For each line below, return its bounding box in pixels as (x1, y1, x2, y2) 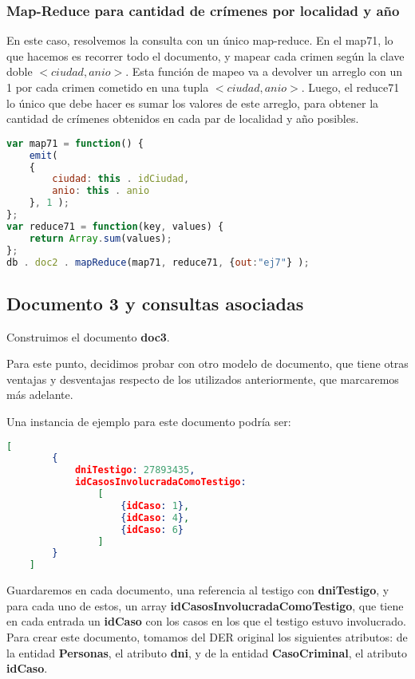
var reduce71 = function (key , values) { (6, 220, 224, 232)
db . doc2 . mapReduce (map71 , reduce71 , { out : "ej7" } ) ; (6, 256, 310, 268)
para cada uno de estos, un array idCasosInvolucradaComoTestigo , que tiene (6, 597, 404, 614)
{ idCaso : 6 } (121, 523, 184, 535)
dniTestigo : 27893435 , (74, 464, 196, 476)
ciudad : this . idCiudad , (52, 173, 190, 185)
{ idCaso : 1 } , (121, 499, 190, 511)
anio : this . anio (52, 185, 150, 197)
